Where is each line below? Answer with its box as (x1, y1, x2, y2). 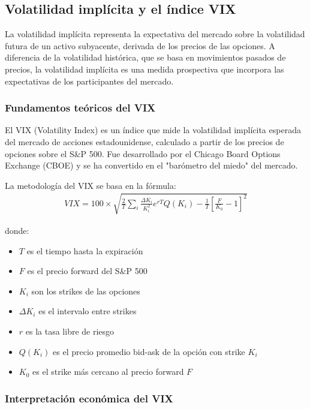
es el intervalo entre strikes (38, 305, 137, 317)
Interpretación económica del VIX (5, 390, 173, 405)
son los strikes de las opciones (31, 284, 140, 297)
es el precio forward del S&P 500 (27, 264, 148, 277)
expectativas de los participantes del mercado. (5, 74, 174, 87)
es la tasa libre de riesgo (25, 324, 115, 337)
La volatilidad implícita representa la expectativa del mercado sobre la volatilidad (5, 28, 305, 40)
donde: (5, 224, 29, 236)
